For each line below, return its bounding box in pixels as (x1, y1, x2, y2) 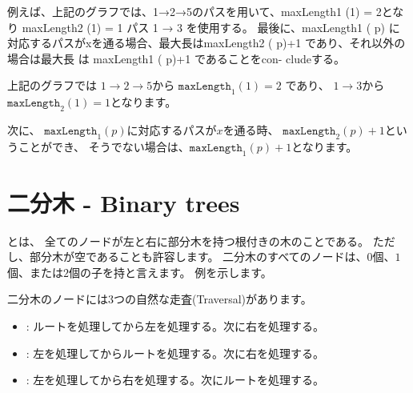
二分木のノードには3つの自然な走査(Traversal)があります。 (7, 291, 312, 307)
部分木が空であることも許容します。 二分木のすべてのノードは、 (29, 248, 367, 265)
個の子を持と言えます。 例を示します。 (69, 263, 272, 280)
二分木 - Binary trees (7, 186, 240, 219)
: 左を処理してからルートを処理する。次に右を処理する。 (26, 344, 324, 361)
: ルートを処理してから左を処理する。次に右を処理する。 (26, 318, 324, 335)
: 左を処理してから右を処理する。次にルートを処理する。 (26, 371, 324, 388)
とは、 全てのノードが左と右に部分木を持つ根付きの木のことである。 (7, 232, 370, 249)
